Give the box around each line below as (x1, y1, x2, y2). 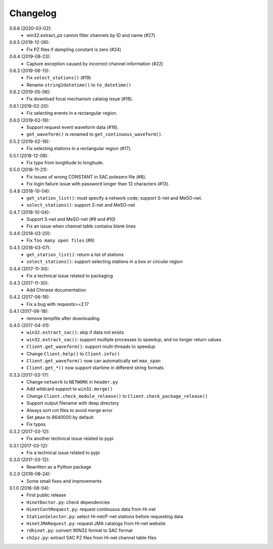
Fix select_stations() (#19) (26, 75, 91, 81)
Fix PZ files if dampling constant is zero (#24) (26, 46, 121, 53)
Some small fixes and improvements (26, 478, 102, 484)
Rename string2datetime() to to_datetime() (26, 81, 131, 88)
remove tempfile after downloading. (26, 315, 101, 321)
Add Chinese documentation (26, 287, 86, 293)
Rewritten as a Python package (26, 464, 92, 470)
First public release (26, 492, 67, 498)
